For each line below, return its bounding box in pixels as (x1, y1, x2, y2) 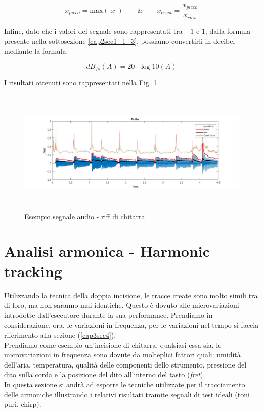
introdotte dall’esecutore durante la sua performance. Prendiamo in (4, 309, 213, 320)
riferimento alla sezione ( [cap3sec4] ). (4, 329, 116, 340)
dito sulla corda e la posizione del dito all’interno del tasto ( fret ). (4, 369, 205, 380)
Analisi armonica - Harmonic (4, 241, 210, 261)
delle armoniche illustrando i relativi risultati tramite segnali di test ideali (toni (4, 389, 250, 399)
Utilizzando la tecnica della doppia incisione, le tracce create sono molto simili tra (4, 290, 258, 300)
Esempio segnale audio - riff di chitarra (24, 211, 145, 221)
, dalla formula (205, 25, 251, 36)
